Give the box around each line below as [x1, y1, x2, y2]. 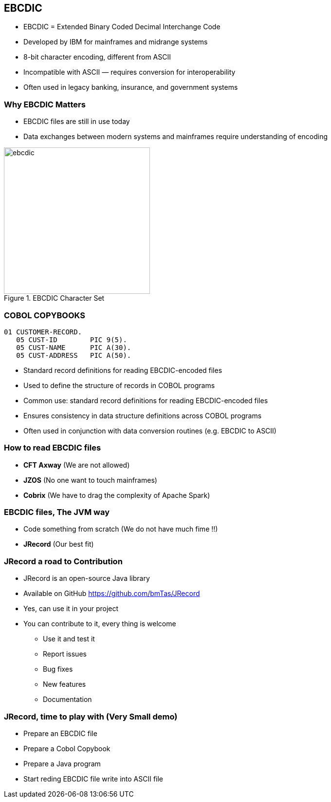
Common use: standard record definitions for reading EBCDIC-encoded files [23, 396, 268, 405]
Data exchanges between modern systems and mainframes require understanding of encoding [23, 132, 328, 141]
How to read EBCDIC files [4, 443, 101, 453]
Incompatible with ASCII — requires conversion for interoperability [23, 68, 236, 77]
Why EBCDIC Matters [4, 99, 86, 109]
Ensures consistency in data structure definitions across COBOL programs [23, 411, 262, 420]
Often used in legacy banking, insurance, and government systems [23, 83, 238, 92]
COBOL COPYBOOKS [4, 310, 85, 320]
